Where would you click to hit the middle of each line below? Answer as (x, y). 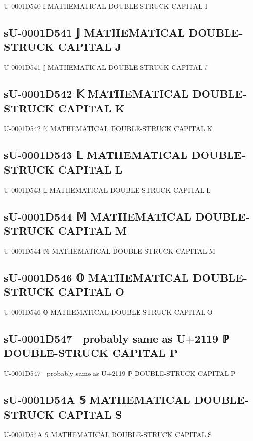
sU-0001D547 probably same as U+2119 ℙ (116, 338)
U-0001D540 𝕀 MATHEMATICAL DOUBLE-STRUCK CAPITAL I (106, 6)
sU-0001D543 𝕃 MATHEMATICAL (96, 155)
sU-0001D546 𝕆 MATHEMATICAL (96, 277)
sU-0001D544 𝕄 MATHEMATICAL (98, 216)
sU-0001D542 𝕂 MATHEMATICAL (96, 94)
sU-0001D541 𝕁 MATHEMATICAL (94, 32)
